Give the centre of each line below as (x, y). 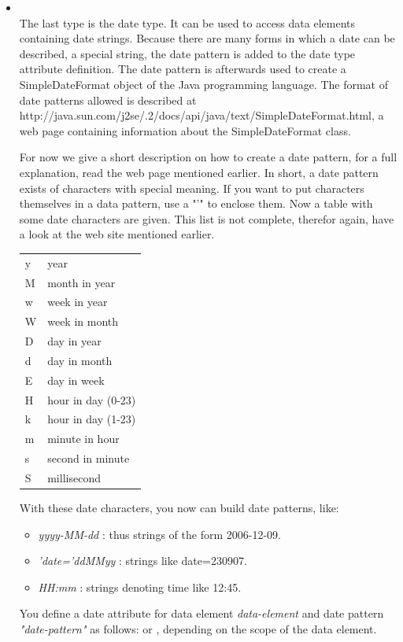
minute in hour (83, 439)
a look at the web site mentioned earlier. (117, 234)
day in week (76, 380)
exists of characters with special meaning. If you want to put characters (192, 188)
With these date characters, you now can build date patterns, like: (179, 508)
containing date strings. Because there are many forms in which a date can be (207, 38)
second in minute (89, 458)
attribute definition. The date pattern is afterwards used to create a (183, 69)
